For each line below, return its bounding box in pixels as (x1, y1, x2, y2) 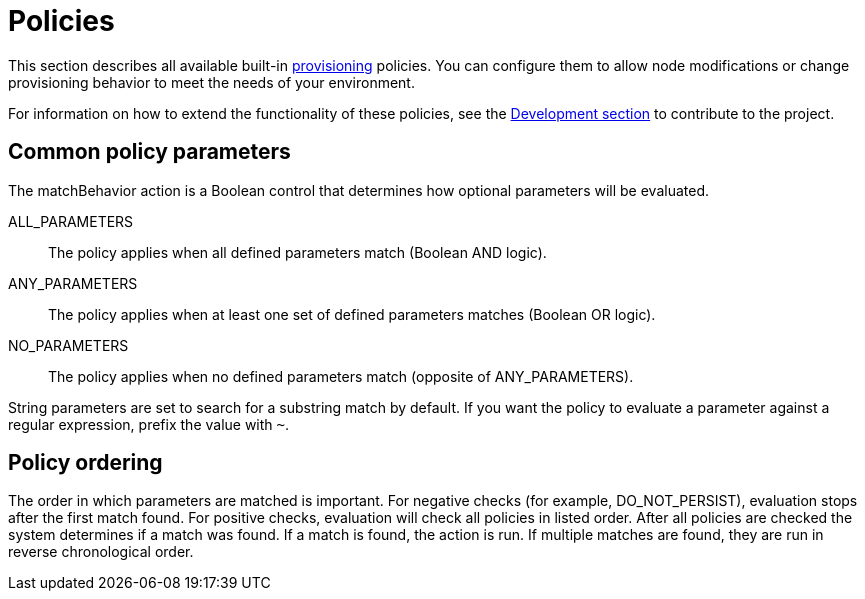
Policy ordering (8, 450, 163, 476)
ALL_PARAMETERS (8, 212, 134, 230)
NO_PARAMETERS (8, 336, 129, 354)
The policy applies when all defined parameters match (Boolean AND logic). (48, 243, 547, 261)
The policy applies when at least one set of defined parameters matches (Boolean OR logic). (48, 305, 656, 323)
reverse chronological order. (8, 543, 194, 561)
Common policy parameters (8, 139, 291, 165)
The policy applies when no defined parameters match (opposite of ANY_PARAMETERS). (48, 367, 634, 385)
